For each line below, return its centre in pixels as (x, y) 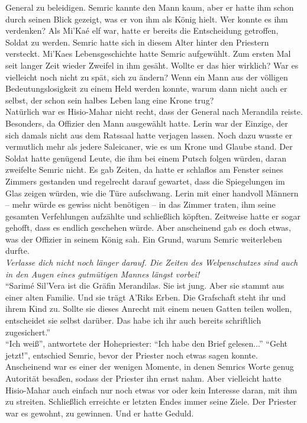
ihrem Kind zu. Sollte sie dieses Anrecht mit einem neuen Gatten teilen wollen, (149, 309)
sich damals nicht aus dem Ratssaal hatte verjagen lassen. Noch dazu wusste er (149, 135)
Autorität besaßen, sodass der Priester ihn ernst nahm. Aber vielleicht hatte (143, 378)
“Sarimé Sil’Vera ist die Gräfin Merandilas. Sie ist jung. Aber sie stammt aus (145, 285)
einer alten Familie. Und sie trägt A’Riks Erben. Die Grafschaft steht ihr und (146, 297)
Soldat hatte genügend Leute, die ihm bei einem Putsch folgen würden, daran (146, 158)
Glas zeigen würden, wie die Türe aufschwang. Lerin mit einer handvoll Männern (152, 193)
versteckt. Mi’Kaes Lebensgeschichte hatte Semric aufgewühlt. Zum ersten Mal (148, 54)
